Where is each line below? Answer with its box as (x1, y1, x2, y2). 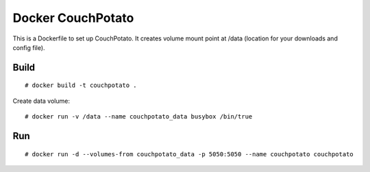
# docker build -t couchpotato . (25, 82, 137, 89)
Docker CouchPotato (12, 10, 134, 25)
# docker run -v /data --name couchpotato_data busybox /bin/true (25, 113, 253, 121)
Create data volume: (12, 97, 70, 105)
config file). (12, 43, 45, 51)
